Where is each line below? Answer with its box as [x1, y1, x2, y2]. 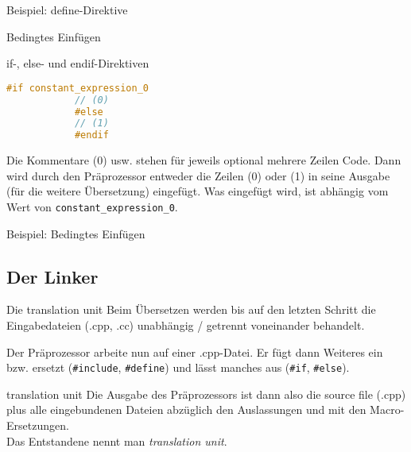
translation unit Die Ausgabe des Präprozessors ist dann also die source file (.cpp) [6, 385, 406, 402]
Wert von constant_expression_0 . [6, 198, 178, 214]
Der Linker [6, 264, 99, 288]
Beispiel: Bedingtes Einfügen [6, 225, 145, 241]
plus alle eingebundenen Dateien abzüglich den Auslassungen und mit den [6, 401, 366, 418]
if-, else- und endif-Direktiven [6, 55, 149, 71]
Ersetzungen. [6, 417, 69, 434]
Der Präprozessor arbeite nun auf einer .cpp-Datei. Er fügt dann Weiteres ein [6, 343, 383, 360]
